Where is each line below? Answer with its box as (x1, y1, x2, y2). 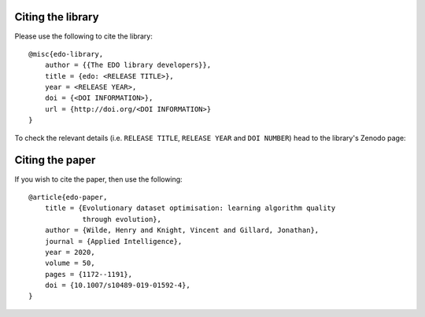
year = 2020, (44, 248, 95, 256)
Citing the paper (14, 153, 96, 167)
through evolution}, (82, 215, 161, 223)
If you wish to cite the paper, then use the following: (14, 174, 183, 184)
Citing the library (14, 10, 99, 24)
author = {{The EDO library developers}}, (44, 61, 212, 70)
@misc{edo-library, (28, 50, 104, 58)
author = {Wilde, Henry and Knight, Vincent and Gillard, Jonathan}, (44, 226, 320, 235)
